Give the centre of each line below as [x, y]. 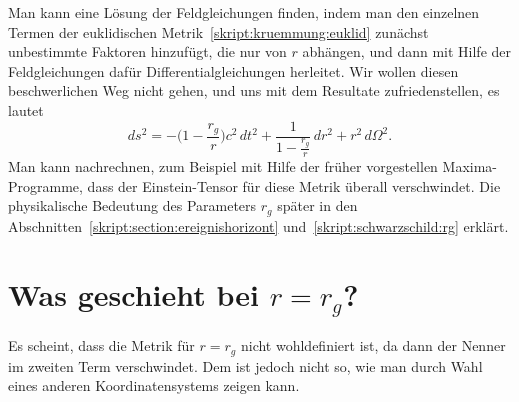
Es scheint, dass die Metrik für [101, 345]
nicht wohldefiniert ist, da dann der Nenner [373, 345]
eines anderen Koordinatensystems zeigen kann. [154, 385]
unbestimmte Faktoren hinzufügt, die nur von [147, 51]
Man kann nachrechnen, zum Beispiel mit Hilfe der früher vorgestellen [223, 166]
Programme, [45, 185]
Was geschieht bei [133, 294]
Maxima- [469, 166]
